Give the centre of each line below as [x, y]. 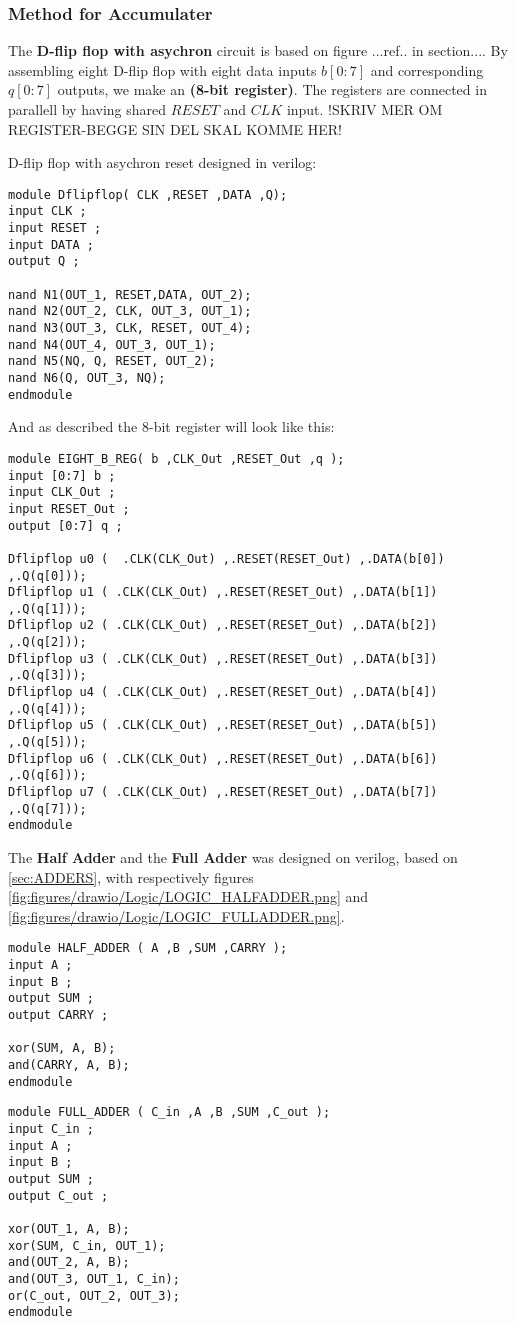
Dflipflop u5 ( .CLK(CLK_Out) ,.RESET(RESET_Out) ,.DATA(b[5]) [223, 725]
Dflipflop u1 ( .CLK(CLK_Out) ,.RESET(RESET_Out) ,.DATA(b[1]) [223, 592]
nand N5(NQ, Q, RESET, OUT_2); [112, 361]
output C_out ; [58, 1195]
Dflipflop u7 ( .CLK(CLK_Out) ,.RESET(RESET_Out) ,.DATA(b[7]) [223, 792]
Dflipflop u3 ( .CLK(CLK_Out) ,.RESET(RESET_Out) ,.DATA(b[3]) [223, 658]
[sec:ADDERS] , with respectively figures [131, 876]
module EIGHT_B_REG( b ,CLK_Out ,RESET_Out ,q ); [176, 458]
